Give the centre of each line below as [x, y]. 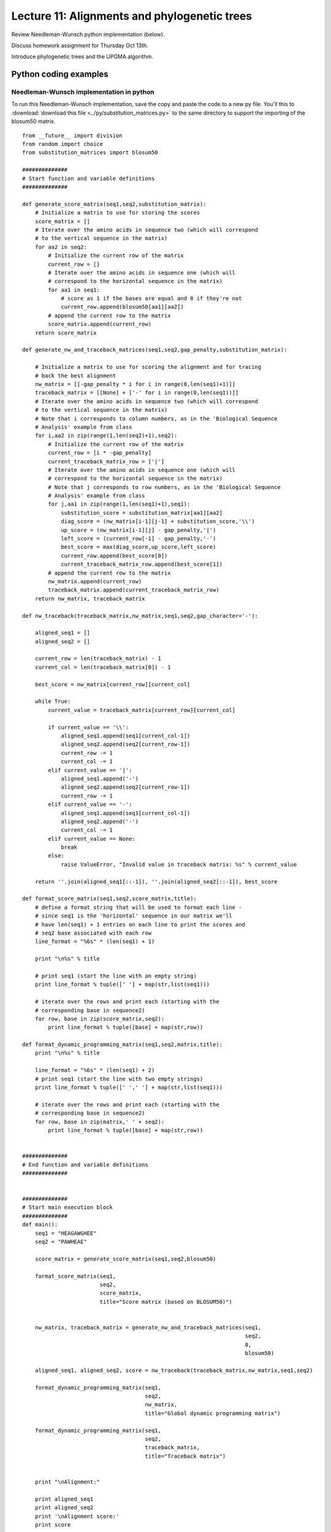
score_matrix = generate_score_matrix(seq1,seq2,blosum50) [125, 1259]
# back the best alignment [75, 376]
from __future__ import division [72, 135]
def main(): [40, 1225]
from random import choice [63, 144]
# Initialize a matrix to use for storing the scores [117, 213]
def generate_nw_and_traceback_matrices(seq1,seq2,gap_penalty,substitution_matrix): [155, 350]
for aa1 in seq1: [74, 290]
